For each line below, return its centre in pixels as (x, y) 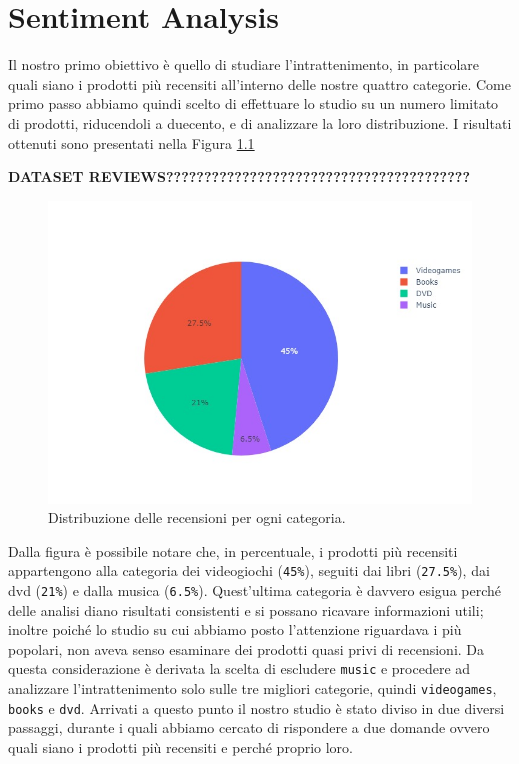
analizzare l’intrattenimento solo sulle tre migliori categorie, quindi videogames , (252, 688)
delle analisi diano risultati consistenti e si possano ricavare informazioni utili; (246, 609)
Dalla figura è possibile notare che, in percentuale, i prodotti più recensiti (233, 550)
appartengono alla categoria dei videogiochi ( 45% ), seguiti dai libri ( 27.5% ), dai (249, 570)
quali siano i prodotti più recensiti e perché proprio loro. (180, 746)
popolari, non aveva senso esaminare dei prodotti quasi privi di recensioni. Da (246, 648)
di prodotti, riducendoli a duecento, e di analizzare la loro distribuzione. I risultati (260, 122)
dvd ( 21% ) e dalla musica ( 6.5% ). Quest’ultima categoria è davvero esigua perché (255, 589)
